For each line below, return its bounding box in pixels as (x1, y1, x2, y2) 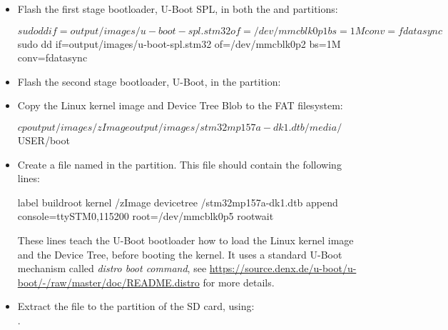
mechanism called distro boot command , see (17, 261, 207, 276)
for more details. (203, 274, 275, 289)
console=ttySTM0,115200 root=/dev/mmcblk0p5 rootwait (17, 209, 274, 224)
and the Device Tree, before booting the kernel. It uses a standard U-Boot (17, 246, 342, 261)
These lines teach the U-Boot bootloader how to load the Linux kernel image (17, 232, 354, 247)
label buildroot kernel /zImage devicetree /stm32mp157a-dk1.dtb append (17, 194, 338, 209)
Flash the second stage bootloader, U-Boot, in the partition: (17, 74, 281, 89)
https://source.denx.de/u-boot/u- (209, 261, 357, 276)
